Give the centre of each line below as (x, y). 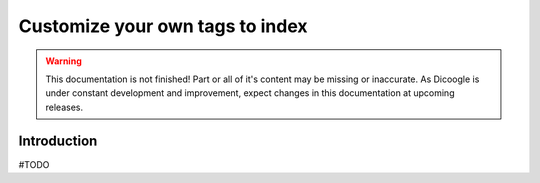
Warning (63, 61)
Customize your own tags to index (163, 26)
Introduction (58, 140)
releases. (64, 107)
